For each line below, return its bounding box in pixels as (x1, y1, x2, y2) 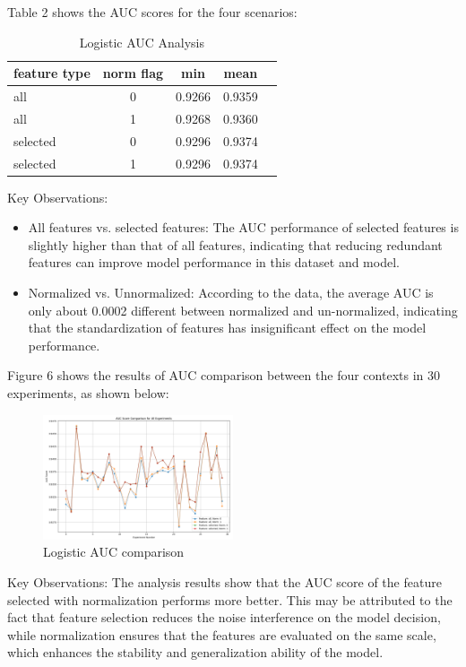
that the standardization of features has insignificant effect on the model (28, 318, 427, 337)
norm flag (102, 64, 164, 82)
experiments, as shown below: (7, 384, 169, 402)
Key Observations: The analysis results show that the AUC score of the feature (7, 572, 442, 591)
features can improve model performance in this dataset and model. (28, 253, 400, 272)
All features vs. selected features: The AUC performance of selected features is (28, 218, 459, 237)
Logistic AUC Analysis (79, 32, 205, 51)
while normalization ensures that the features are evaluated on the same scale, (7, 625, 436, 644)
